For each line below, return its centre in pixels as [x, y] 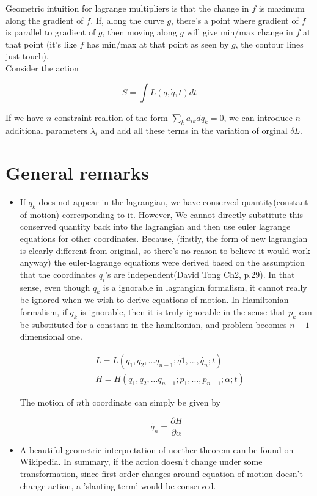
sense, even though [55, 287]
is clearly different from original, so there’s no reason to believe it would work [165, 250]
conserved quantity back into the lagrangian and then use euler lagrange [155, 226]
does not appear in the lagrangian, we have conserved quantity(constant [173, 202]
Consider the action [42, 67]
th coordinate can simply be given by [151, 402]
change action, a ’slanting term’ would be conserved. [118, 485]
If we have [25, 117]
